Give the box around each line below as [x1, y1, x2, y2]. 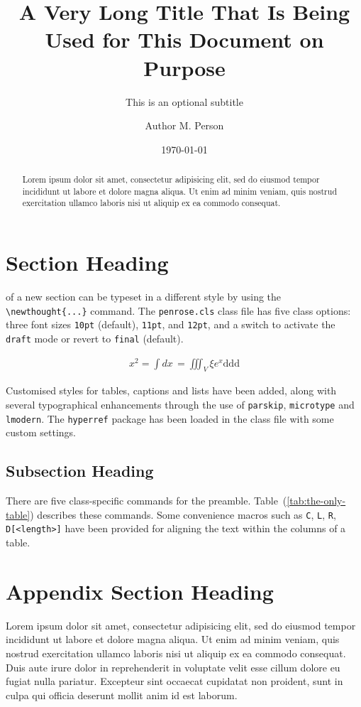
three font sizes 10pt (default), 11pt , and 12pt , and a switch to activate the [6, 317, 335, 332]
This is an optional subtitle [126, 94, 243, 109]
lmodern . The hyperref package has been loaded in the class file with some [6, 411, 334, 426]
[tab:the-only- [287, 493, 346, 508]
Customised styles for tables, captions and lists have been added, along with [6, 383, 337, 398]
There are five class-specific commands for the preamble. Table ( [6, 493, 287, 508]
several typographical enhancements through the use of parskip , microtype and [6, 397, 355, 412]
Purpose [143, 53, 226, 82]
